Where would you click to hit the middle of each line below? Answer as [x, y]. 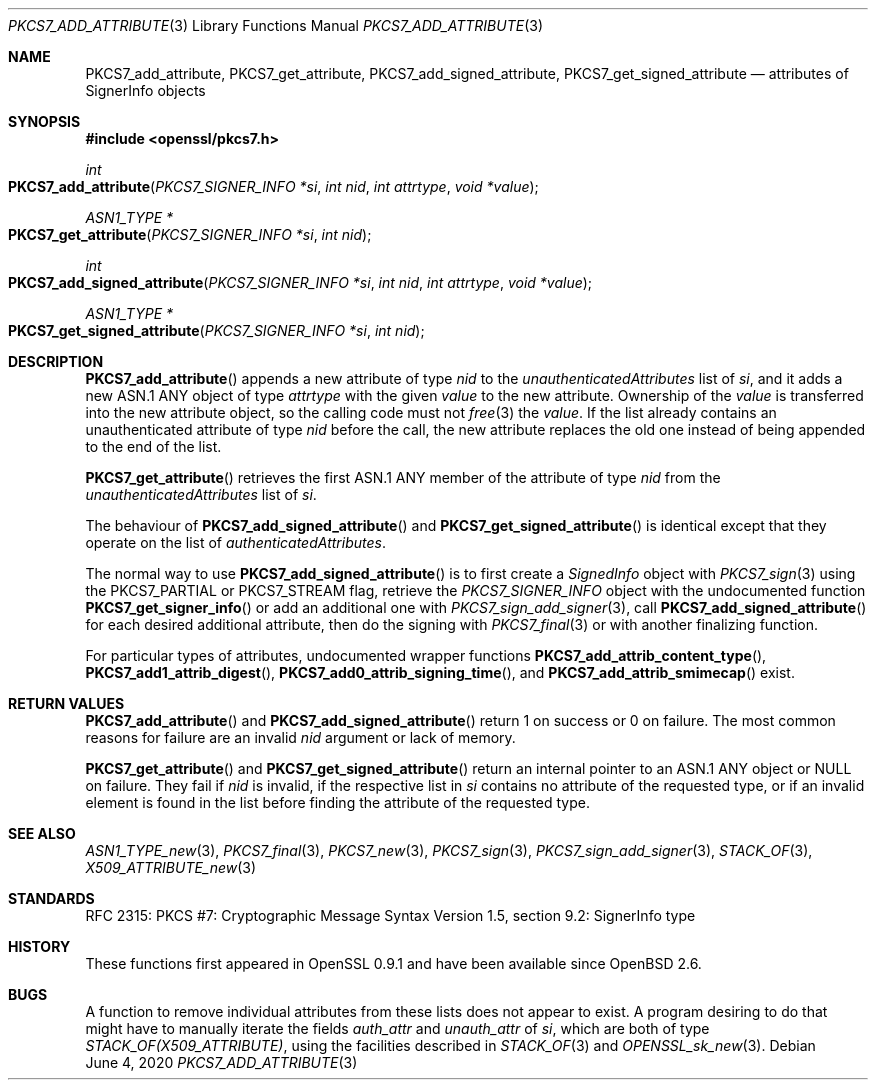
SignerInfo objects [145, 90]
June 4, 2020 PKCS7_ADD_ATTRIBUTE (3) [221, 1062]
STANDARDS [51, 898]
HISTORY [39, 946]
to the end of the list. [153, 446]
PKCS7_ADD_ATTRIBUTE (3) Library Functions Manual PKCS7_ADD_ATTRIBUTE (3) [275, 25]
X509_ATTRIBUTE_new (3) [171, 867]
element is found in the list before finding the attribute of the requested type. [337, 802]
